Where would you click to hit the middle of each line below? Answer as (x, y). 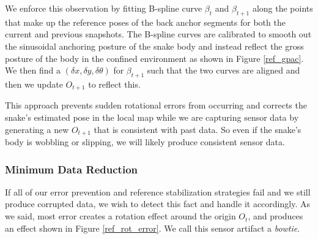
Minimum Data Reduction (71, 169)
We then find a (33, 70)
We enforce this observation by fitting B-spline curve (104, 8)
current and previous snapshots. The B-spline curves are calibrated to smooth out (158, 34)
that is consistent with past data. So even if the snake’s (198, 129)
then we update (34, 84)
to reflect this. (114, 84)
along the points (283, 8)
